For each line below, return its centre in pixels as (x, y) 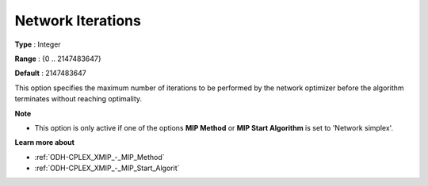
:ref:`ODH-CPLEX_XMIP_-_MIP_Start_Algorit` (107, 168)
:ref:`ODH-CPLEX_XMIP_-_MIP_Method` (99, 157)
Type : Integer (38, 44)
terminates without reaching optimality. (78, 99)
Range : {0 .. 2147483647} (58, 59)
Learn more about (45, 142)
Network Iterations (78, 21)
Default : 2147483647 (51, 73)
